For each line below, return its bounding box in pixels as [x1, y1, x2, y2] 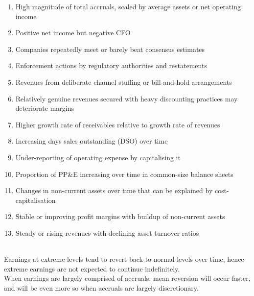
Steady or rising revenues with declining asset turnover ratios [15, 227, 199, 238]
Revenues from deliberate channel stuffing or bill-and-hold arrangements [15, 76, 232, 87]
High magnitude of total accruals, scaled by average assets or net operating [15, 1, 241, 11]
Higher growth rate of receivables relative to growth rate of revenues [15, 119, 220, 129]
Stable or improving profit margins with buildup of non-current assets [15, 211, 225, 222]
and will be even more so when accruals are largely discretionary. [4, 282, 199, 293]
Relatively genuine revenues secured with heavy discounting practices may [15, 93, 238, 103]
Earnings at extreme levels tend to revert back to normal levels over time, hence [4, 254, 244, 264]
